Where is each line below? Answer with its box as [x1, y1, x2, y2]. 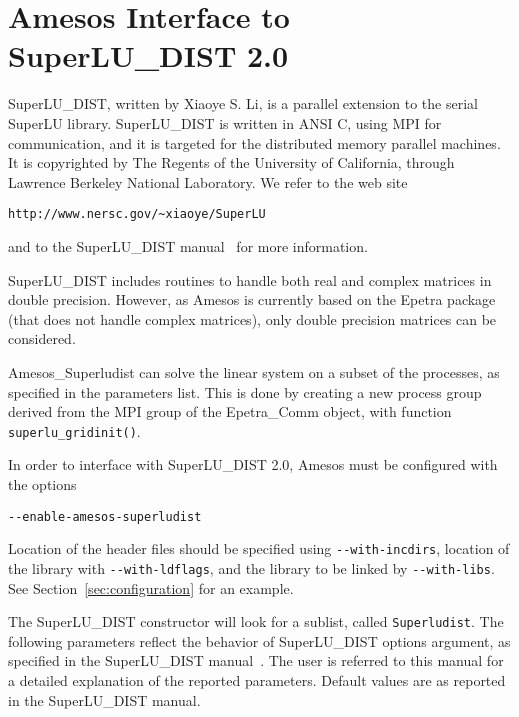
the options [8, 473, 77, 494]
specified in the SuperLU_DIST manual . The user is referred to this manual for [8, 650, 504, 671]
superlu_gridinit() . [8, 420, 141, 441]
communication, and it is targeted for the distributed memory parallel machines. [8, 132, 501, 153]
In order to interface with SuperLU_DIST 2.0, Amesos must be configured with [8, 454, 498, 475]
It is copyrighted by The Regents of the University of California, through [8, 152, 455, 173]
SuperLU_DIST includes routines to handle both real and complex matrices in [8, 269, 492, 290]
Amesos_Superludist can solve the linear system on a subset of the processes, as [8, 361, 500, 382]
